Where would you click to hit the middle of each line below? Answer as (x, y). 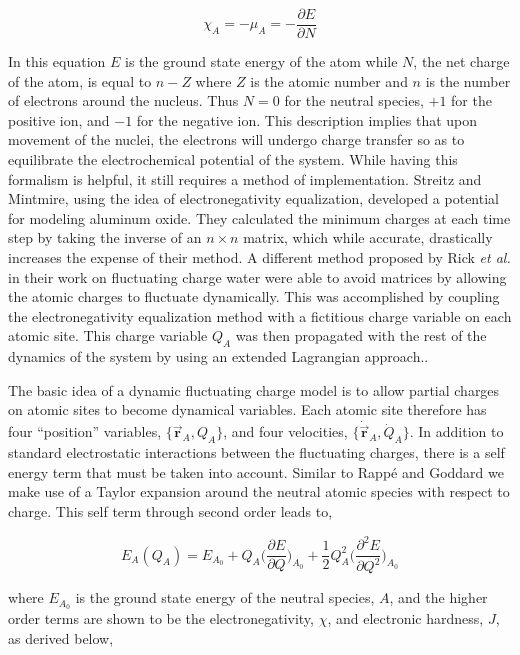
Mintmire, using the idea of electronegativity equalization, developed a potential (253, 198)
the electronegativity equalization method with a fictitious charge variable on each (260, 315)
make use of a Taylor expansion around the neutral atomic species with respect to (259, 491)
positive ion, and (59, 119)
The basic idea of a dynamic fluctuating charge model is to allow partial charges (254, 389)
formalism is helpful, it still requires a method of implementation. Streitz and (245, 178)
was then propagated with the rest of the (361, 335)
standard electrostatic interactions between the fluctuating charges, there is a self (256, 452)
